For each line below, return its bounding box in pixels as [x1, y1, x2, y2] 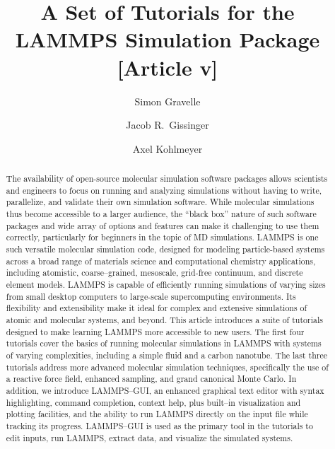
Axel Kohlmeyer [132, 141, 203, 156]
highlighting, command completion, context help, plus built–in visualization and [6, 396, 301, 408]
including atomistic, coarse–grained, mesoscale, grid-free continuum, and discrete [6, 267, 303, 279]
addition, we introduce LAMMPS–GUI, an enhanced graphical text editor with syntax [6, 384, 324, 396]
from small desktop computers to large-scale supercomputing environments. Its [6, 290, 296, 302]
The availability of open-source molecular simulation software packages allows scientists [6, 173, 328, 185]
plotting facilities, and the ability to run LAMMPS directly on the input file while [6, 408, 308, 420]
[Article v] [117, 52, 218, 81]
